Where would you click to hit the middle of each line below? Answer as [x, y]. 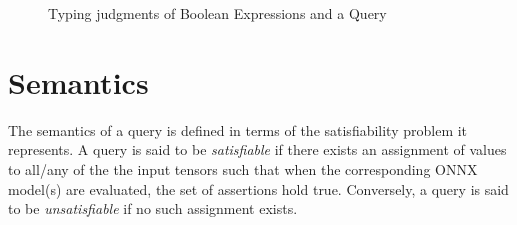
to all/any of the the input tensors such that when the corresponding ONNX [243, 168]
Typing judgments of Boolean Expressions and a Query [217, 13]
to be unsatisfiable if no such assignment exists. [153, 208]
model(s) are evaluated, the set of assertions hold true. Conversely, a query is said [258, 188]
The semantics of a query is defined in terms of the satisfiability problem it [238, 129]
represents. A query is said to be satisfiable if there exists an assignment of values [257, 149]
